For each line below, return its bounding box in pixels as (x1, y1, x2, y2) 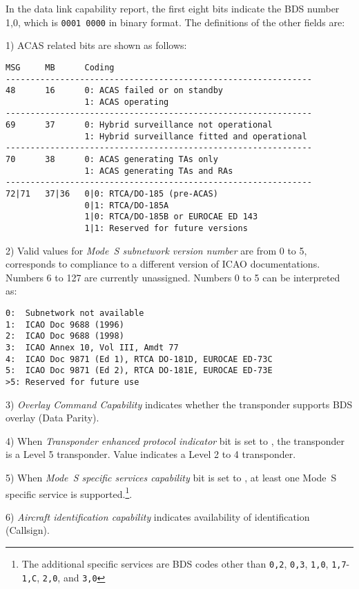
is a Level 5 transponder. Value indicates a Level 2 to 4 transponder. (6, 447, 296, 461)
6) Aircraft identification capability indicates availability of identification (6, 509, 310, 523)
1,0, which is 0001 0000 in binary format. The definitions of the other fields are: (6, 14, 345, 29)
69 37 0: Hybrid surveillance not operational (6, 120, 273, 130)
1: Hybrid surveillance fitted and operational (84, 131, 307, 141)
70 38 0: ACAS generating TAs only (6, 154, 218, 165)
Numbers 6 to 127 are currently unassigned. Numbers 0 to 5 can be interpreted (6, 270, 340, 284)
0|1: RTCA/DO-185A (84, 200, 169, 210)
